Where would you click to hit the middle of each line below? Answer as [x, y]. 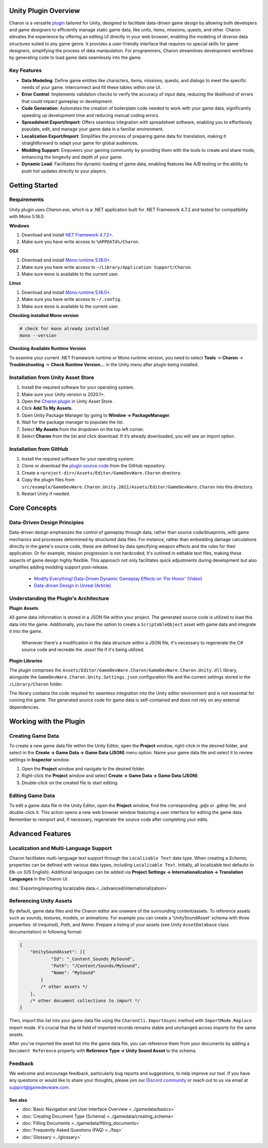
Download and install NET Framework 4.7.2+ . [67, 235]
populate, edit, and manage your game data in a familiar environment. [93, 129]
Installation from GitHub [39, 449]
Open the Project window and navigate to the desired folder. [83, 769]
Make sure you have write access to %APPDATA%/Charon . [81, 242]
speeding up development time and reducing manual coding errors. [91, 115]
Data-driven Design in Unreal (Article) [72, 585]
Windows [19, 226]
